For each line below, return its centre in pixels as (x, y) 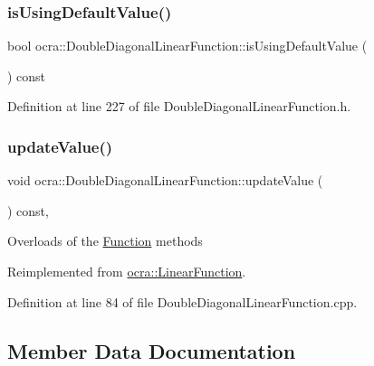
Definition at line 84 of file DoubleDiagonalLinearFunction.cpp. (182, 301)
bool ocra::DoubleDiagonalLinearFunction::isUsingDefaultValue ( (187, 46)
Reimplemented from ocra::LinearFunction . (127, 271)
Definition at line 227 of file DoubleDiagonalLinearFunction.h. (179, 106)
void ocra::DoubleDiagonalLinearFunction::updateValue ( (165, 180)
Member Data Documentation (152, 350)
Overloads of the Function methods (105, 241)
